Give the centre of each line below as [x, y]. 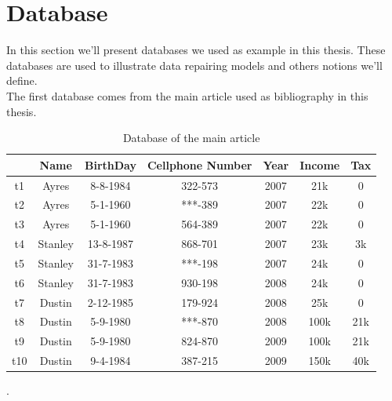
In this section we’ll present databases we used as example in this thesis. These [196, 50]
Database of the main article [191, 138]
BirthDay [110, 164]
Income [320, 164]
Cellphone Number [200, 164]
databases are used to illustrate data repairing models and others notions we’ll [194, 65]
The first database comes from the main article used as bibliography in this [187, 95]
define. [22, 80]
